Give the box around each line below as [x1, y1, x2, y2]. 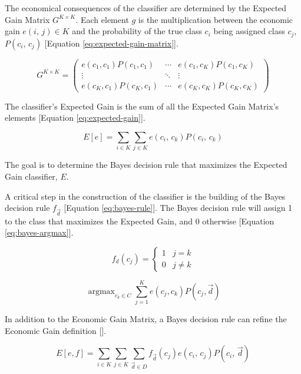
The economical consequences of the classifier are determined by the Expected [5, 2, 287, 14]
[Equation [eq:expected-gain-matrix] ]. [44, 37, 178, 49]
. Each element [75, 13, 129, 25]
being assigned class [213, 25, 285, 37]
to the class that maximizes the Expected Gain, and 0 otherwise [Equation [5, 214, 274, 227]
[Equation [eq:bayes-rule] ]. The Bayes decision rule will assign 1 [64, 201, 293, 214]
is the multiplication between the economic [138, 13, 293, 25]
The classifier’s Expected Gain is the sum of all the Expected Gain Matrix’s [5, 100, 279, 112]
